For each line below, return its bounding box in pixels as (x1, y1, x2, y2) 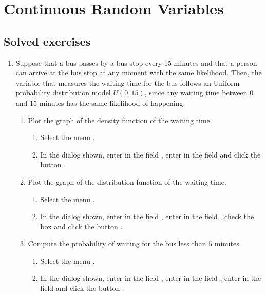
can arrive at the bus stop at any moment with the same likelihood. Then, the (15, 67, 262, 78)
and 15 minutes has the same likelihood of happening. (15, 97, 185, 108)
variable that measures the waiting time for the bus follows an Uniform (15, 77, 240, 88)
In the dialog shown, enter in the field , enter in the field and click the (40, 149, 261, 160)
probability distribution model (15, 87, 111, 98)
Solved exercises (4, 33, 91, 49)
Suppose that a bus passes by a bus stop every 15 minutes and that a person (15, 57, 257, 68)
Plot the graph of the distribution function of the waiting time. (28, 176, 226, 187)
